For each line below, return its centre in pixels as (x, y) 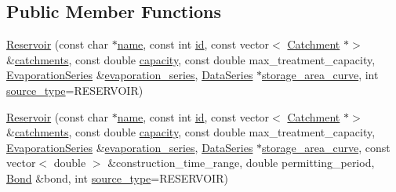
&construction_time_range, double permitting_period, (241, 163)
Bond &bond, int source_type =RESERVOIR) (117, 178)
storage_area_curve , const (326, 147)
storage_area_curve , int (320, 75)
